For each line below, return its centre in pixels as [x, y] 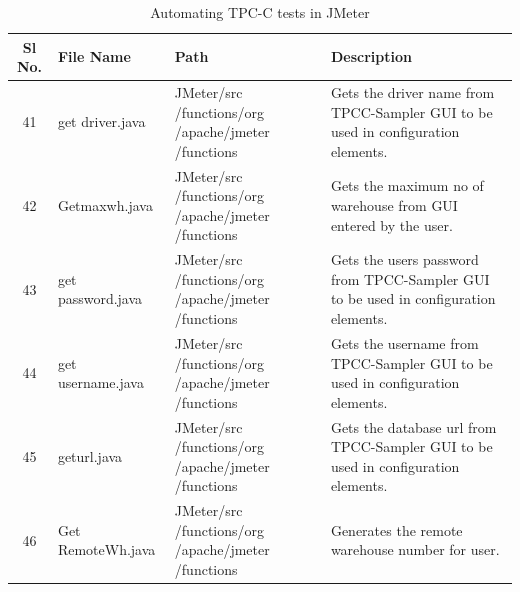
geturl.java [90, 455]
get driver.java [101, 121]
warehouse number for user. [415, 549]
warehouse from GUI [394, 205]
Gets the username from [404, 342]
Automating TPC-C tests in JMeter [260, 12]
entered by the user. [391, 224]
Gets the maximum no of [407, 185]
